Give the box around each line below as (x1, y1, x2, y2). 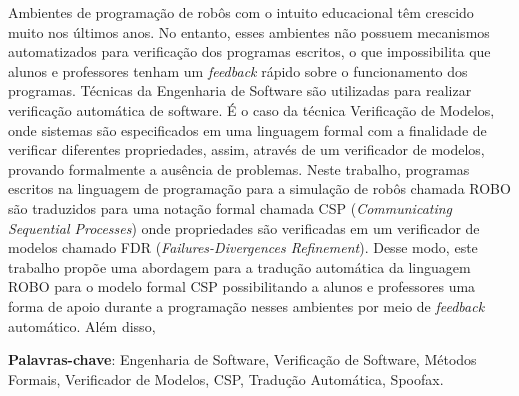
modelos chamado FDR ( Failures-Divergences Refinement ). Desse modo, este (8, 237, 478, 258)
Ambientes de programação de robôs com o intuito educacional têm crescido (8, 2, 474, 22)
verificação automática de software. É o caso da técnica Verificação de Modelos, (8, 99, 495, 120)
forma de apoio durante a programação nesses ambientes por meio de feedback (8, 295, 485, 316)
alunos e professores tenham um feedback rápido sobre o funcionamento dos (8, 60, 468, 81)
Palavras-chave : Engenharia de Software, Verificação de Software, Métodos (8, 349, 477, 370)
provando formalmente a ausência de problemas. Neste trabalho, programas (8, 158, 470, 179)
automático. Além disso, (8, 315, 156, 336)
